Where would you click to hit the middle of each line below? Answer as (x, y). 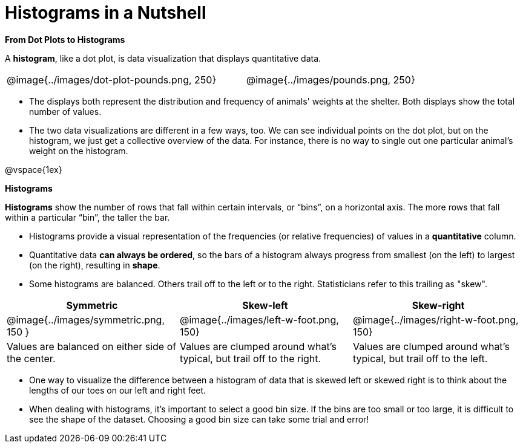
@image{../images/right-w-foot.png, (436, 320)
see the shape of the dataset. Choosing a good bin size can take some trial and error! (199, 419)
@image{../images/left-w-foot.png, (259, 320)
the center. (31, 358)
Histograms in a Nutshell (106, 13)
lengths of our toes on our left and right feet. (118, 390)
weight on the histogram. (79, 151)
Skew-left (265, 305)
